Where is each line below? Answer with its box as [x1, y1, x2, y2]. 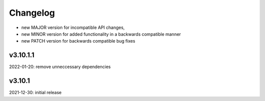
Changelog [9, 7, 55, 18]
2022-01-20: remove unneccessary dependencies [9, 64, 111, 70]
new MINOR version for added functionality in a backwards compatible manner [21, 31, 181, 37]
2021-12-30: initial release [9, 90, 62, 96]
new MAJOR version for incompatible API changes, [21, 25, 125, 30]
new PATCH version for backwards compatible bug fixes [21, 38, 135, 44]
